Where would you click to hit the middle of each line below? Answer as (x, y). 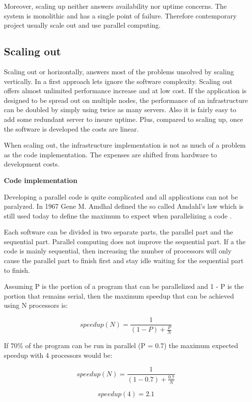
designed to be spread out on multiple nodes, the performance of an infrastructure (126, 100)
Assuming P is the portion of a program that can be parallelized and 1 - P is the (124, 286)
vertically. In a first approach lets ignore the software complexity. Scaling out (118, 81)
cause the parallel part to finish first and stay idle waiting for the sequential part (124, 260)
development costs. (32, 164)
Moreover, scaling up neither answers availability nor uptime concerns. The (115, 6)
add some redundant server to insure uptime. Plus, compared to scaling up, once (124, 119)
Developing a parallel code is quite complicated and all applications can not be (121, 196)
